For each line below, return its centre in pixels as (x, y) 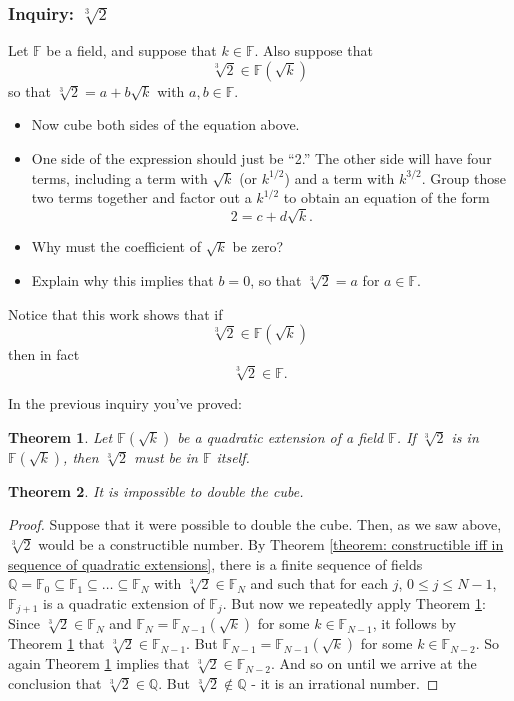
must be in (166, 456)
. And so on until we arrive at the (373, 663)
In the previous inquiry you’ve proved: (125, 403)
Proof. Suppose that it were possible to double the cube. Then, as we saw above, (255, 524)
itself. (233, 456)
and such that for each (319, 583)
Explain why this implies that (122, 279)
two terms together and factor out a (141, 197)
